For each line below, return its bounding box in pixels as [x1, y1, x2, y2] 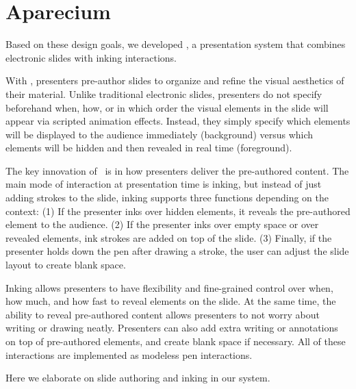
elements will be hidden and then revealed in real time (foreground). [5, 140, 292, 155]
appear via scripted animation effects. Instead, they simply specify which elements [5, 114, 351, 128]
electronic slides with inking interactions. [5, 50, 177, 64]
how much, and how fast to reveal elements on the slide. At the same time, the [5, 294, 336, 308]
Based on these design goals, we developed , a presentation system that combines [5, 37, 346, 51]
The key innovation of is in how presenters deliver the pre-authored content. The [5, 163, 349, 177]
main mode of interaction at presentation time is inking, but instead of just [5, 177, 322, 191]
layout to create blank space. [5, 258, 126, 272]
